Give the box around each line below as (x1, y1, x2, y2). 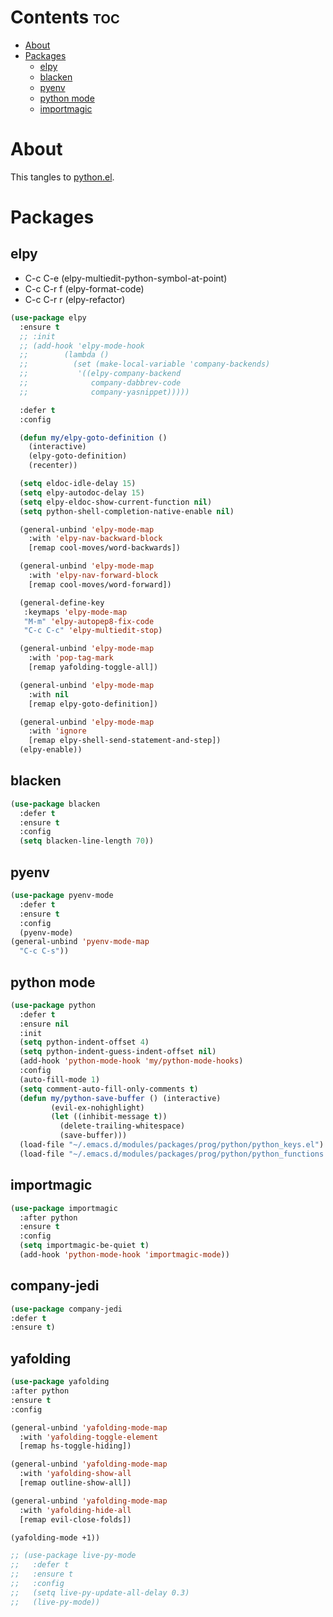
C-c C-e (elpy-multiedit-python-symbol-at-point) (24, 272, 228, 284)
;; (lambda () (19, 350, 110, 360)
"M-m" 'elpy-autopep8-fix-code (23, 616, 155, 626)
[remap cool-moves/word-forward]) (28, 579, 172, 590)
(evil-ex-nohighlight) (50, 1102, 145, 1113)
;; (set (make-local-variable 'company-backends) (19, 359, 271, 370)
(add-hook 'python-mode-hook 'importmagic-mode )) (19, 1250, 230, 1260)
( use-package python (10, 1000, 97, 1010)
